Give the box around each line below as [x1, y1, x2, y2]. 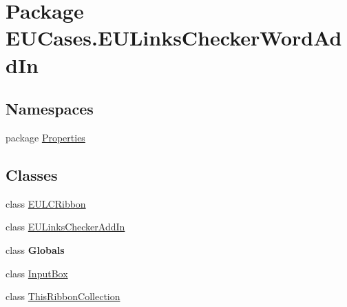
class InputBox [6, 266, 68, 280]
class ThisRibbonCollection [6, 289, 120, 304]
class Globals [6, 242, 65, 257]
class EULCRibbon [6, 196, 86, 210]
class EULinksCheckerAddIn [6, 219, 125, 234]
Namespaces [6, 98, 94, 119]
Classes [6, 164, 58, 185]
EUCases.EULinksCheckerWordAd [6, 23, 342, 52]
